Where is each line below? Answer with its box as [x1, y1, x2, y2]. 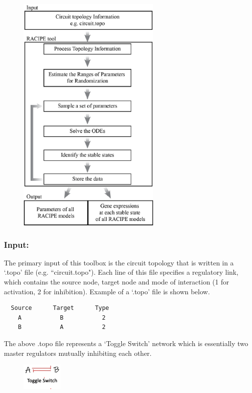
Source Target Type [11, 305, 109, 312]
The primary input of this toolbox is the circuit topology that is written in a [4, 257, 234, 267]
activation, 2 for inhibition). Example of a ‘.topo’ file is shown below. [4, 286, 210, 296]
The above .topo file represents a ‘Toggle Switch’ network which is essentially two [4, 338, 248, 349]
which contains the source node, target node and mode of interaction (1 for [4, 277, 229, 287]
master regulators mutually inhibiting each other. [4, 348, 152, 358]
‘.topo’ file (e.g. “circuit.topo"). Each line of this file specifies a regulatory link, [4, 267, 239, 277]
